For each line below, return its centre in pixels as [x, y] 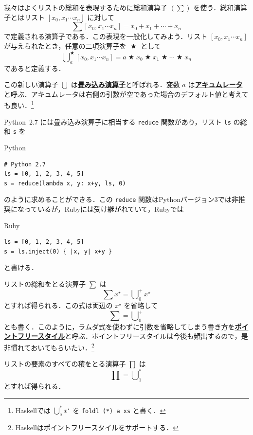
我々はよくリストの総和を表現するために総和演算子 [86, 7]
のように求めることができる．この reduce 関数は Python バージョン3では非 [121, 199]
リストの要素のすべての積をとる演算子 [65, 364]
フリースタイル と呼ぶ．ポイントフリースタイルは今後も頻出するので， [129, 336]
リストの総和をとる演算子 [45, 284]
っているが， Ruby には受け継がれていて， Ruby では [104, 209]
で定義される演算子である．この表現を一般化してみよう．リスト [106, 36]
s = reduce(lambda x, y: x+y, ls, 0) [65, 183]
